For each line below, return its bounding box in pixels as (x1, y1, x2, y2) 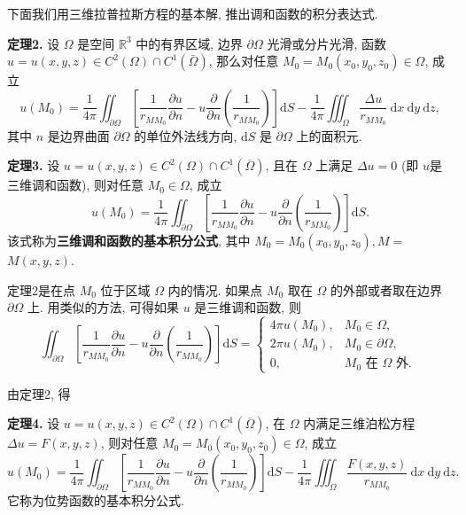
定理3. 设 (7, 156, 60, 175)
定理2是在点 (7, 280, 75, 299)
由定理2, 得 (7, 384, 71, 402)
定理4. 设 (7, 414, 60, 433)
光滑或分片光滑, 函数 (267, 34, 386, 52)
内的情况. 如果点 (167, 280, 263, 299)
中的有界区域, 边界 (136, 34, 243, 52)
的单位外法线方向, (134, 126, 237, 144)
